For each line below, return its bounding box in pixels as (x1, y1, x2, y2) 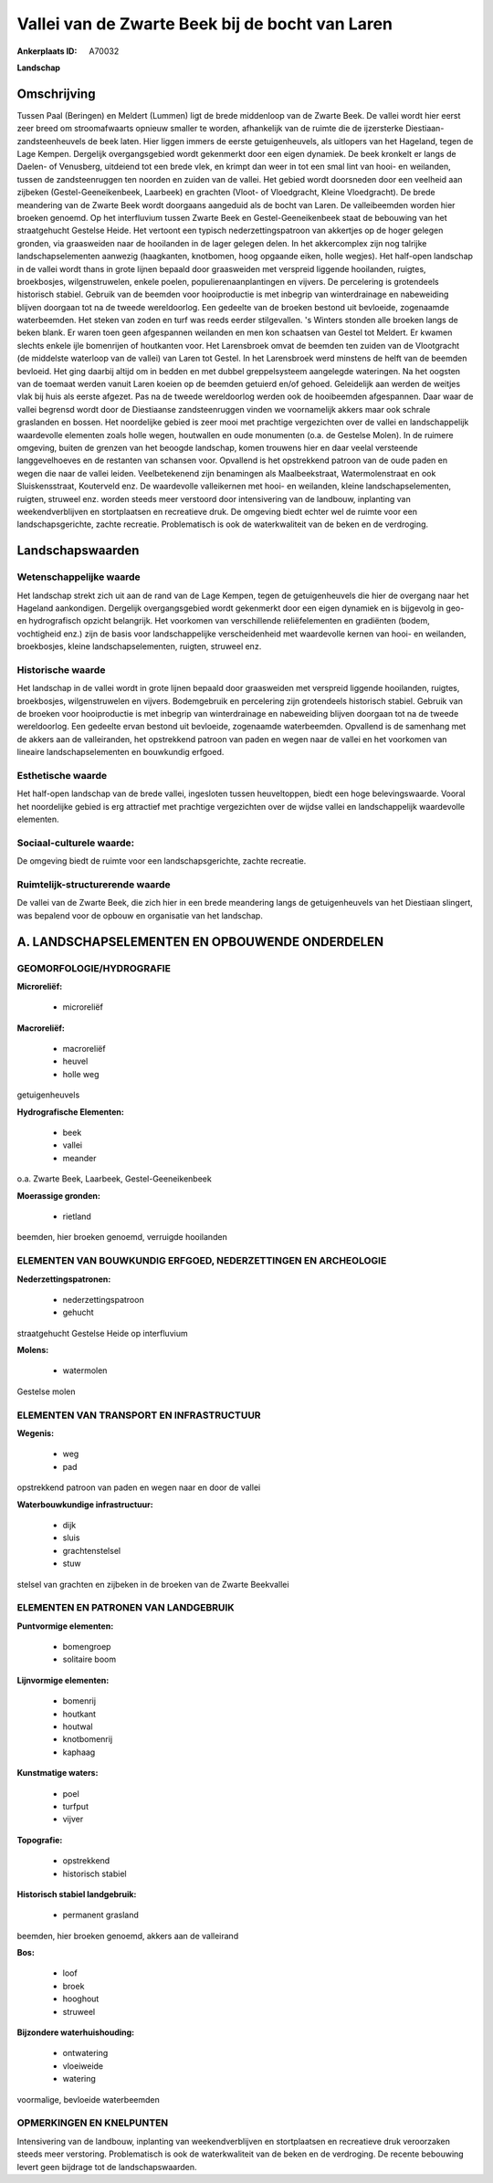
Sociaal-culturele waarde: (16, 836, 135, 849)
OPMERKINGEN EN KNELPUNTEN (16, 2116, 169, 2129)
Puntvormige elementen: (16, 1621, 114, 1632)
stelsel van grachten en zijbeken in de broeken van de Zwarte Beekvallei (16, 1579, 289, 1590)
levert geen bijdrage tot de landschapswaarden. (16, 2161, 197, 2172)
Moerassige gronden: (16, 1190, 100, 1201)
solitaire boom (62, 1653, 117, 1665)
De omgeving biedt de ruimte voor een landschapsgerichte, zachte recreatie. (16, 855, 307, 866)
